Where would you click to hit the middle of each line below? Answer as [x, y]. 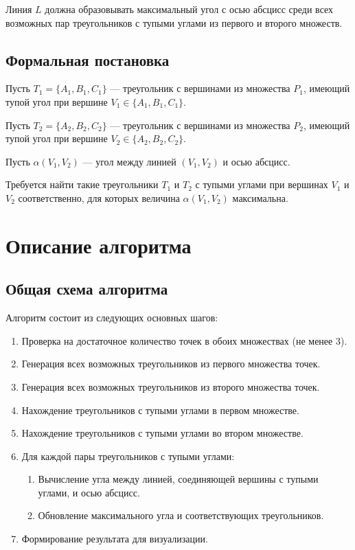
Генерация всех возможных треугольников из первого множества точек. [171, 364]
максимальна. [260, 197]
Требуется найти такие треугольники [82, 184]
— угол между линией [129, 161]
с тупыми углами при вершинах [262, 184]
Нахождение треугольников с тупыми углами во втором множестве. [162, 433]
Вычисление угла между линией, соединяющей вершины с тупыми [178, 479]
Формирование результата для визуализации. [115, 539]
